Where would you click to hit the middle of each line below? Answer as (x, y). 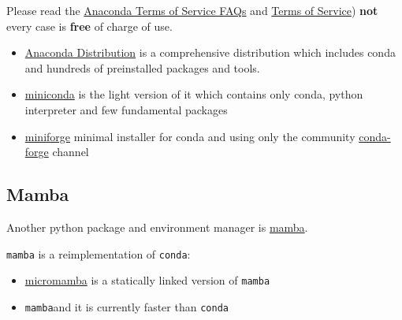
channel (71, 152)
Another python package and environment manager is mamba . (157, 227)
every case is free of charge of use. (89, 26)
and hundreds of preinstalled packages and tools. (142, 67)
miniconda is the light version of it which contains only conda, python (194, 94)
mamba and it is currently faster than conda (127, 306)
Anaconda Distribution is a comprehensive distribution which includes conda (210, 52)
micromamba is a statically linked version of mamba (147, 280)
